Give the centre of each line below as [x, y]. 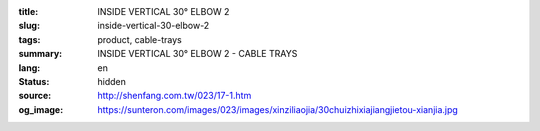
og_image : [41, 109]
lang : [29, 67]
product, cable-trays [139, 39]
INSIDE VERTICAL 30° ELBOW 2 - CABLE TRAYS [197, 54]
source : [35, 96]
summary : [40, 54]
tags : [29, 39]
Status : [34, 81]
